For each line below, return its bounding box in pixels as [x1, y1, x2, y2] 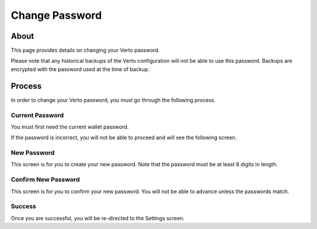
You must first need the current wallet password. [11, 123, 129, 130]
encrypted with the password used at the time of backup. [11, 65, 150, 73]
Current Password [11, 111, 64, 119]
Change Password [11, 9, 102, 22]
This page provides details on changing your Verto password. [11, 47, 160, 54]
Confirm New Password [11, 176, 80, 184]
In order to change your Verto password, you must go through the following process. [11, 96, 216, 103]
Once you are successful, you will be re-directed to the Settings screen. [11, 214, 185, 221]
